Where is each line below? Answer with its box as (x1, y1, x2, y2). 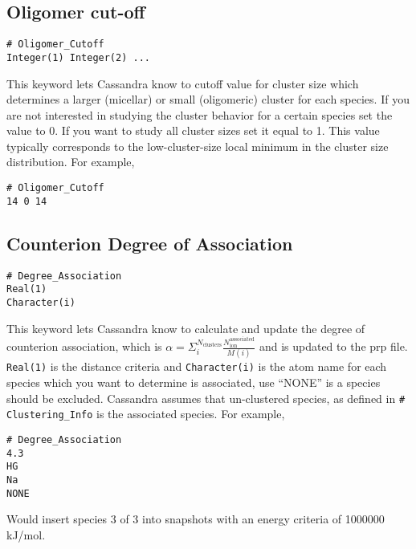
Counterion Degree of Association (6, 230, 293, 255)
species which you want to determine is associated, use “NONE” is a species (6, 374, 381, 390)
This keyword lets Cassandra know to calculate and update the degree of (6, 319, 365, 336)
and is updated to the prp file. (259, 338, 408, 355)
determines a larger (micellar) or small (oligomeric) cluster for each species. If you (6, 91, 410, 108)
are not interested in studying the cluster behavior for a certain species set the (6, 106, 393, 123)
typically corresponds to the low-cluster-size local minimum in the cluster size (6, 137, 389, 154)
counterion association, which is (6, 338, 162, 355)
